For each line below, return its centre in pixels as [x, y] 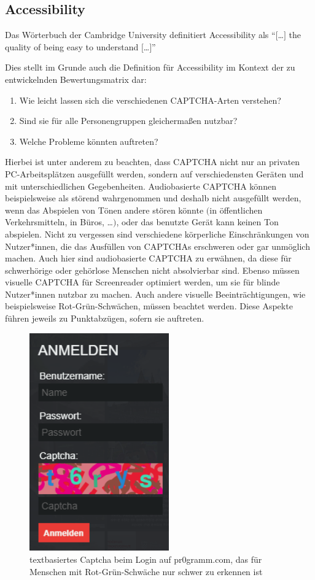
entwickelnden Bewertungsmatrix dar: [76, 79]
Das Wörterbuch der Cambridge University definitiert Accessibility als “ [140, 35]
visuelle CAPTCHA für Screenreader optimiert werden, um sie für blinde [142, 282]
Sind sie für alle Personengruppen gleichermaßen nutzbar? [128, 121]
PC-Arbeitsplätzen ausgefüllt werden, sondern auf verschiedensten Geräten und [154, 173]
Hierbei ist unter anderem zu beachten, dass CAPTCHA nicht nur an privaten [153, 162]
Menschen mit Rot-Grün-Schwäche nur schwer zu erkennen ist [146, 571]
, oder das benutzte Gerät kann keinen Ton [197, 222]
